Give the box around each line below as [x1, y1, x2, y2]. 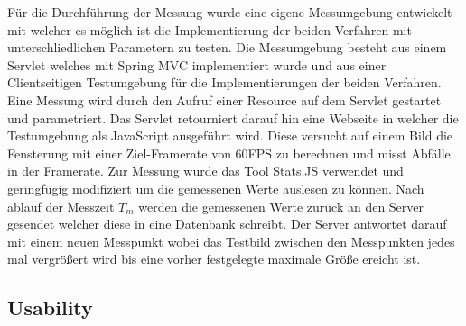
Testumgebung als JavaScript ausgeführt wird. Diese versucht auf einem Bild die [7, 126, 453, 145]
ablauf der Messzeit [7, 196, 115, 215]
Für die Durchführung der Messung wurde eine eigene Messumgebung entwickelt [7, 3, 452, 21]
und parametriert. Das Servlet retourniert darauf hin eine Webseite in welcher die [7, 108, 459, 127]
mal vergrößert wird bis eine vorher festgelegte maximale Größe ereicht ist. [7, 249, 421, 268]
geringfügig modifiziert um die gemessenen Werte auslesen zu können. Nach [7, 178, 424, 197]
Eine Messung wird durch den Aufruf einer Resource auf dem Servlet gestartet [7, 90, 442, 109]
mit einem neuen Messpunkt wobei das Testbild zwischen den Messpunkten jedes [7, 231, 455, 250]
